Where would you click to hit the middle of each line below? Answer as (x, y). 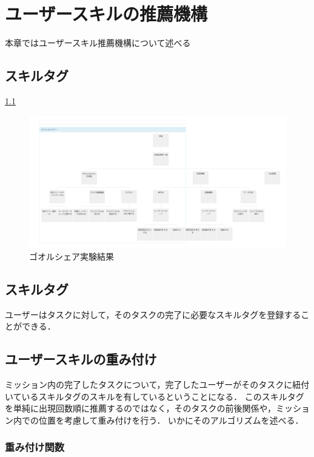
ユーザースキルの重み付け (81, 359)
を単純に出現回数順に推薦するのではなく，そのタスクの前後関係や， (141, 408)
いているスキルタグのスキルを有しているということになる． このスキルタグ (155, 396)
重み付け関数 (35, 447)
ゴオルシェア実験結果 (72, 256)
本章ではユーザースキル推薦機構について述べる (98, 43)
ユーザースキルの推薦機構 (106, 14)
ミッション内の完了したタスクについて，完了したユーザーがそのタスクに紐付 (157, 384)
